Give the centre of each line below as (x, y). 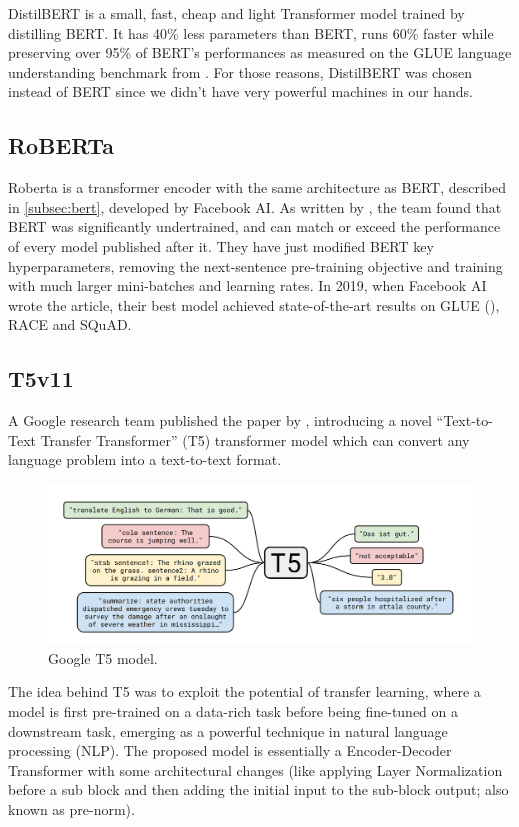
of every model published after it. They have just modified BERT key (221, 245)
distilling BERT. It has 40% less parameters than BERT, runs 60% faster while (251, 32)
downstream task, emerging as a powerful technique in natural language (228, 730)
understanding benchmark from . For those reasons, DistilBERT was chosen (240, 71)
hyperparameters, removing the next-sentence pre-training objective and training (255, 265)
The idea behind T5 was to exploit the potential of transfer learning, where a (244, 691)
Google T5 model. (103, 657)
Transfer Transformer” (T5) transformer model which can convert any (255, 439)
